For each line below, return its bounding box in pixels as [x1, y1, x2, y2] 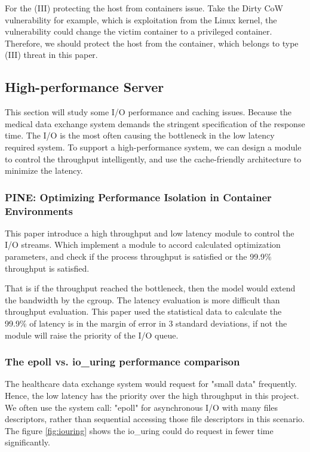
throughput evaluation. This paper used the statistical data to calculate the [5, 305, 282, 318]
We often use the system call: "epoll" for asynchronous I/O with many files [5, 401, 278, 413]
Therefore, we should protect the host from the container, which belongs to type [5, 36, 299, 49]
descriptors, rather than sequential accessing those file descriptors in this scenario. [5, 413, 305, 425]
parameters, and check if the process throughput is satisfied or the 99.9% [5, 250, 272, 263]
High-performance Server [5, 78, 164, 96]
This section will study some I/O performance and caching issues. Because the [5, 106, 291, 118]
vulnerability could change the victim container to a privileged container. [5, 25, 272, 38]
